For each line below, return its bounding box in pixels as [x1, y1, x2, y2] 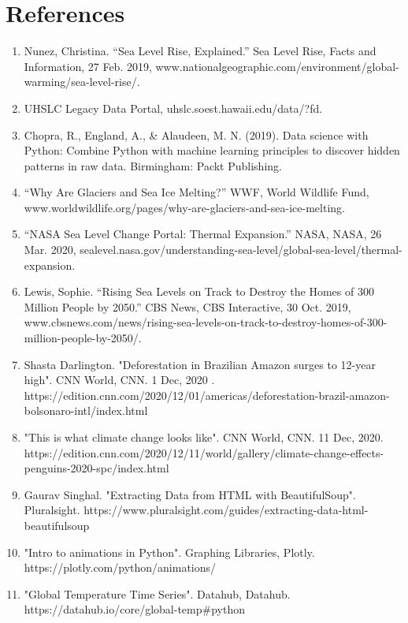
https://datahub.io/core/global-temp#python [24, 601, 245, 617]
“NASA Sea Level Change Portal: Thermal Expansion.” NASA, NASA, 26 [24, 226, 382, 242]
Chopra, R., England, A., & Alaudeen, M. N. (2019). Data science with [24, 126, 369, 143]
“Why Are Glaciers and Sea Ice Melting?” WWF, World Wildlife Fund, [24, 184, 369, 200]
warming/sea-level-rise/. [24, 73, 140, 90]
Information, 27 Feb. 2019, [24, 58, 152, 74]
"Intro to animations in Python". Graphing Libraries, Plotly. [24, 543, 315, 560]
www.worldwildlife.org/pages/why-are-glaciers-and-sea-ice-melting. [24, 199, 345, 215]
